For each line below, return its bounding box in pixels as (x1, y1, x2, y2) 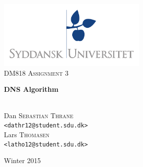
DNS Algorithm (4, 84, 59, 94)
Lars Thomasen (4, 129, 50, 139)
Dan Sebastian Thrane (4, 110, 74, 120)
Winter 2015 (4, 155, 41, 166)
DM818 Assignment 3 (4, 67, 69, 78)
